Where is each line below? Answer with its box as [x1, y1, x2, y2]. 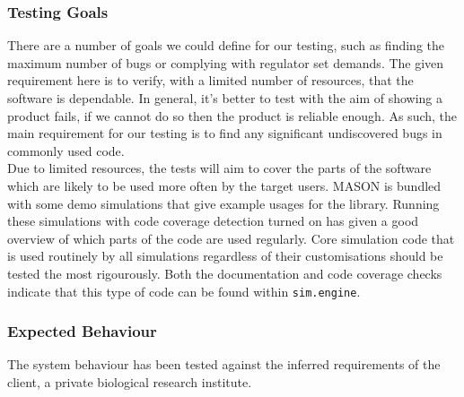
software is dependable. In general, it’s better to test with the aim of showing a [7, 89, 443, 107]
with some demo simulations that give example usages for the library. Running [7, 194, 440, 212]
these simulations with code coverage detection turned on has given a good [7, 211, 419, 230]
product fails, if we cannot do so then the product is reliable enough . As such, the [7, 106, 458, 125]
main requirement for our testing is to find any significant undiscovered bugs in [7, 124, 442, 142]
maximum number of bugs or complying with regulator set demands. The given [7, 53, 444, 72]
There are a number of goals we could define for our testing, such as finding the [7, 36, 444, 55]
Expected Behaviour [7, 320, 157, 342]
